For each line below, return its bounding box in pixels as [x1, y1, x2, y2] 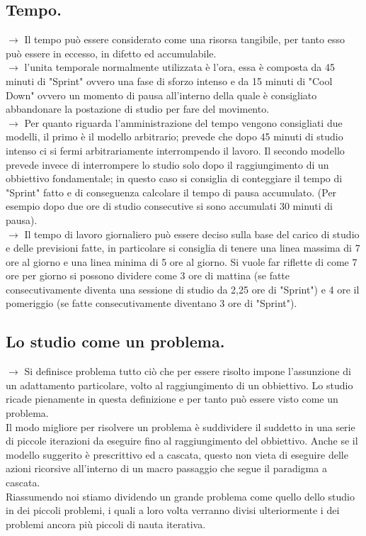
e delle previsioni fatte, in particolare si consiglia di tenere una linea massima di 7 [6, 240, 360, 255]
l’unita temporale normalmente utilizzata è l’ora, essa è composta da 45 [24, 60, 335, 74]
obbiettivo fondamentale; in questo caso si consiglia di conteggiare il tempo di [6, 171, 343, 186]
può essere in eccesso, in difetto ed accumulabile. [6, 45, 217, 60]
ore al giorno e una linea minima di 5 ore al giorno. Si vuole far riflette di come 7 [6, 254, 358, 269]
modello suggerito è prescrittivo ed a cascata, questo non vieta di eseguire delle [6, 447, 348, 462]
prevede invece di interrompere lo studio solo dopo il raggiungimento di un [6, 157, 329, 172]
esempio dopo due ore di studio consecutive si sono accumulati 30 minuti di [6, 199, 333, 213]
